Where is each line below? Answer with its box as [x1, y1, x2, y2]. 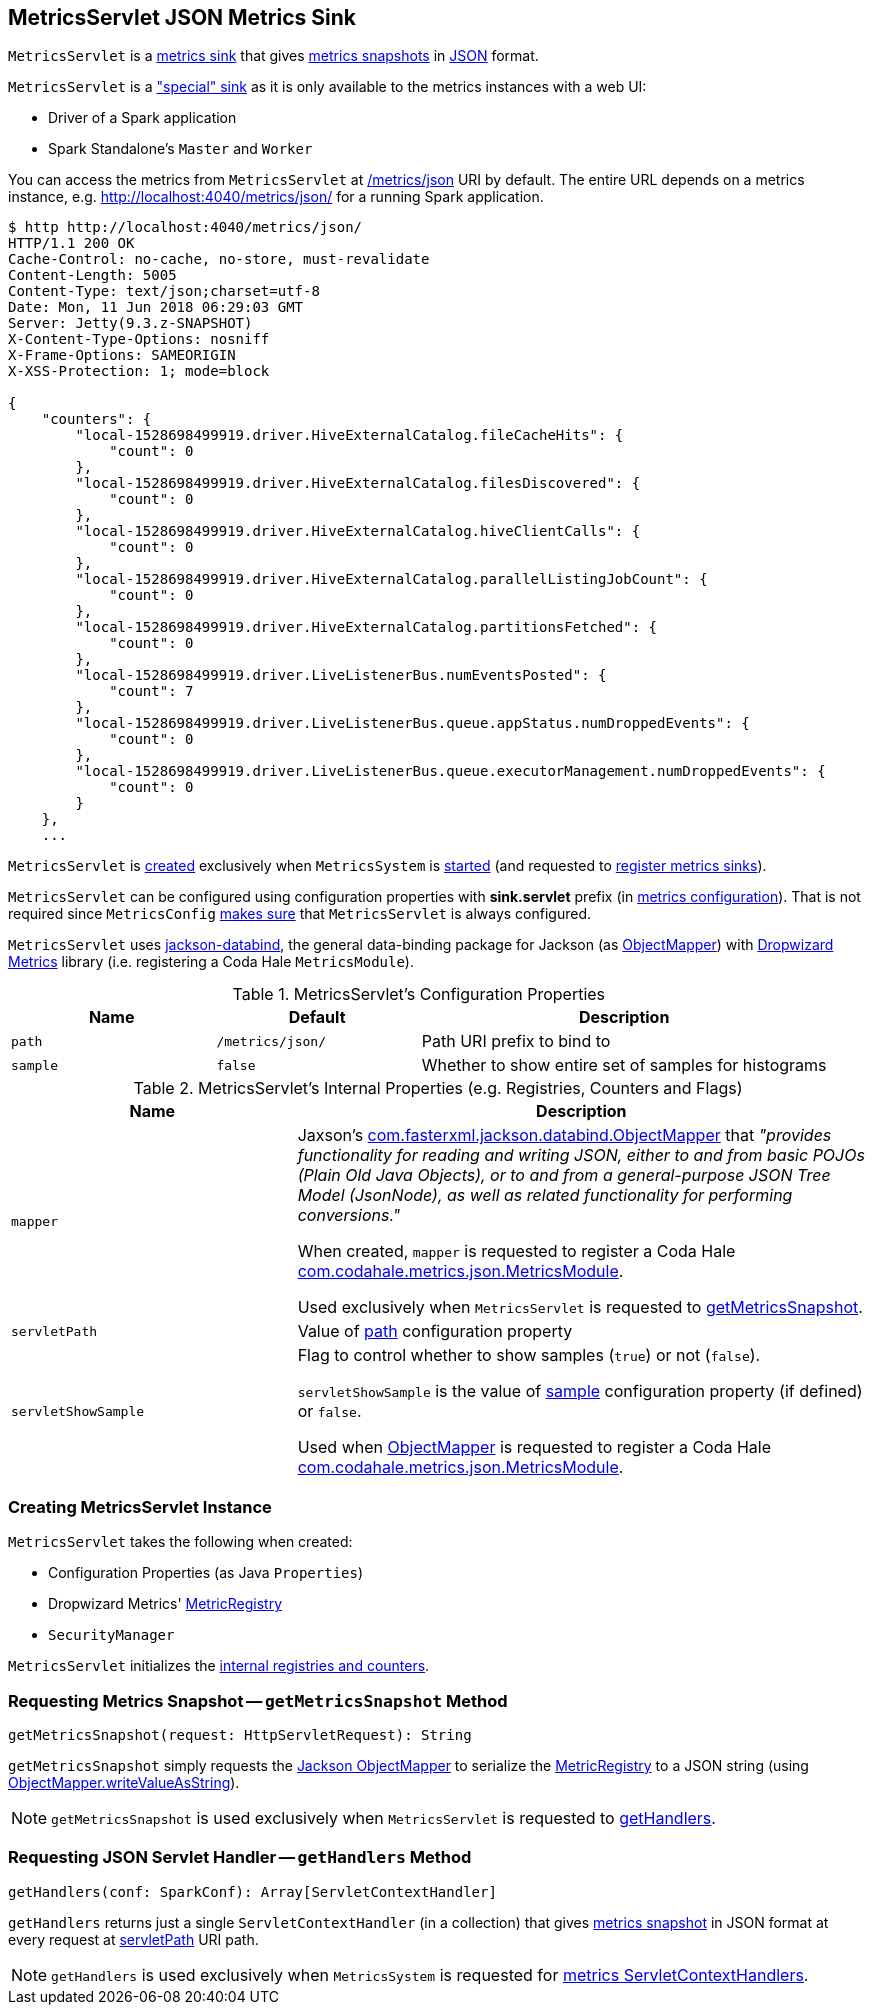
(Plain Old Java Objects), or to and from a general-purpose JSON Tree [297, 1165, 831, 1186]
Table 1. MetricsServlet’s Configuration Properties [232, 984, 606, 1005]
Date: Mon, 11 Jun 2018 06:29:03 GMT [8, 299, 304, 316]
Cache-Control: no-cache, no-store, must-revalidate [8, 251, 430, 268]
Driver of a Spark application [48, 109, 237, 127]
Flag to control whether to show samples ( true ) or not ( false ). [297, 1345, 761, 1366]
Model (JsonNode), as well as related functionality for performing [297, 1185, 793, 1206]
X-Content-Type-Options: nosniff [8, 331, 270, 348]
